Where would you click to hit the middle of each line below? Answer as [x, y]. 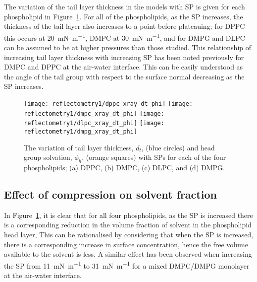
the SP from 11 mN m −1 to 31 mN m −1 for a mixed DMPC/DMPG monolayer [127, 265]
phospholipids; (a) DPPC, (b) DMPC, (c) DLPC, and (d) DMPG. [124, 168]
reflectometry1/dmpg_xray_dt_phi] [81, 131]
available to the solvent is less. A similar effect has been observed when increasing [128, 254]
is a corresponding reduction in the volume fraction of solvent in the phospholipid [128, 225]
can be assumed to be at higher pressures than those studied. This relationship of [128, 47]
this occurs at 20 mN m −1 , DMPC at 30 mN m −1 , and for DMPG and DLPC [125, 37]
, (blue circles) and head [178, 147]
